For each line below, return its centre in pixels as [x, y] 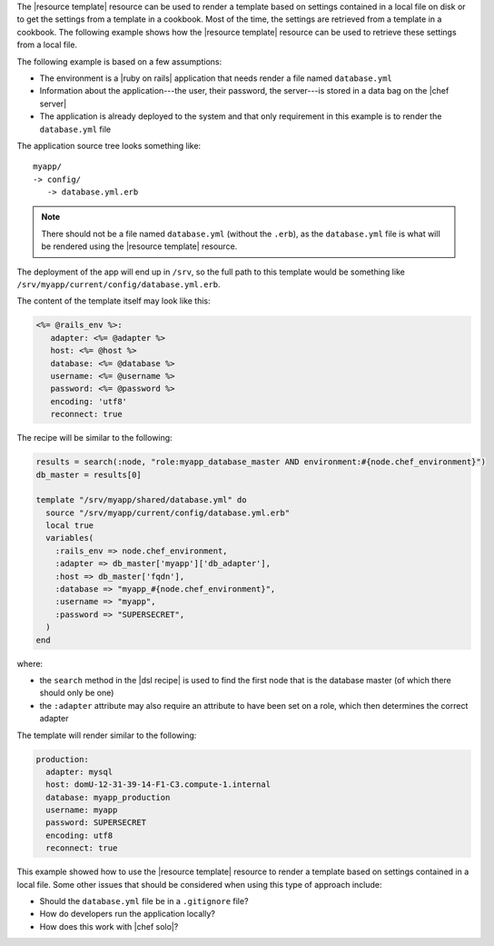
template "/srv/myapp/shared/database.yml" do [141, 500]
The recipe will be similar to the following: [94, 438]
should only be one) [77, 693]
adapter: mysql [79, 772]
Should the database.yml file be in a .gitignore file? [144, 901]
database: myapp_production [108, 797]
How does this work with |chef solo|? [109, 926]
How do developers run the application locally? [127, 914]
